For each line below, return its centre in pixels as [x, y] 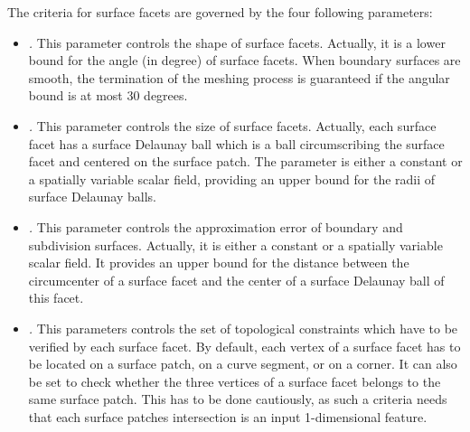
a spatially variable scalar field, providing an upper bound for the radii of [232, 178]
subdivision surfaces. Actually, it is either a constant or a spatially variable [235, 244]
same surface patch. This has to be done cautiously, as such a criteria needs [238, 399]
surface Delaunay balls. [92, 197]
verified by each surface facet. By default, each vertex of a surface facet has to [244, 346]
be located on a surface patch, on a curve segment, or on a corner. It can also [243, 364]
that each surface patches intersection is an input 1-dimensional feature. [228, 416]
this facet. [56, 298]
